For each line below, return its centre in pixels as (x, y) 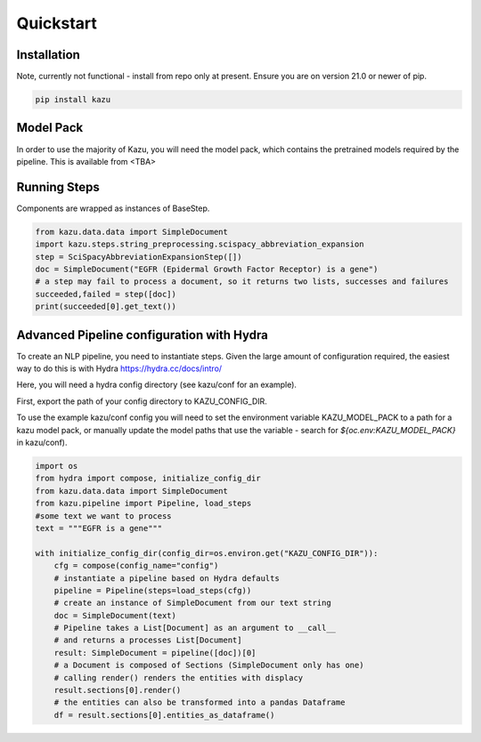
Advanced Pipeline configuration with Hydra (143, 335)
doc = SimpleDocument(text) (115, 615)
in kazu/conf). (42, 443)
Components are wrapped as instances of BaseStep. (113, 208)
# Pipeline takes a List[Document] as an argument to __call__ (195, 628)
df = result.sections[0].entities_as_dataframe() (164, 715)
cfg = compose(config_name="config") (136, 566)
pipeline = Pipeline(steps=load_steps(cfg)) (153, 590)
